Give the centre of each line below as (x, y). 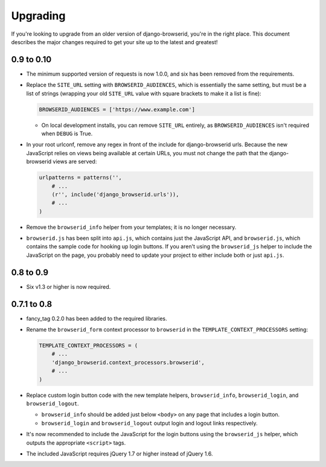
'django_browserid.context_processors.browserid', (128, 362)
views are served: (75, 162)
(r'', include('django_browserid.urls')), (115, 194)
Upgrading (38, 16)
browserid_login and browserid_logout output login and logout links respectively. (149, 423)
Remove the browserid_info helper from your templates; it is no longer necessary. (131, 227)
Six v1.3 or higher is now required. (69, 286)
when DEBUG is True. (67, 134)
